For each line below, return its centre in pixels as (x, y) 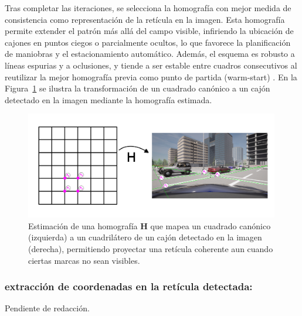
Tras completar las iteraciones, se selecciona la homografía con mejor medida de (148, 8)
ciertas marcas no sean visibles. (84, 260)
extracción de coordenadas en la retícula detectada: (129, 286)
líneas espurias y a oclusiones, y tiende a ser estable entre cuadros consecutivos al (151, 65)
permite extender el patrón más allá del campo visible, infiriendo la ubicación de (149, 31)
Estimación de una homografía (83, 225)
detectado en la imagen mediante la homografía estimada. (108, 99)
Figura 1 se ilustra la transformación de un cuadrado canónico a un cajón (138, 88)
